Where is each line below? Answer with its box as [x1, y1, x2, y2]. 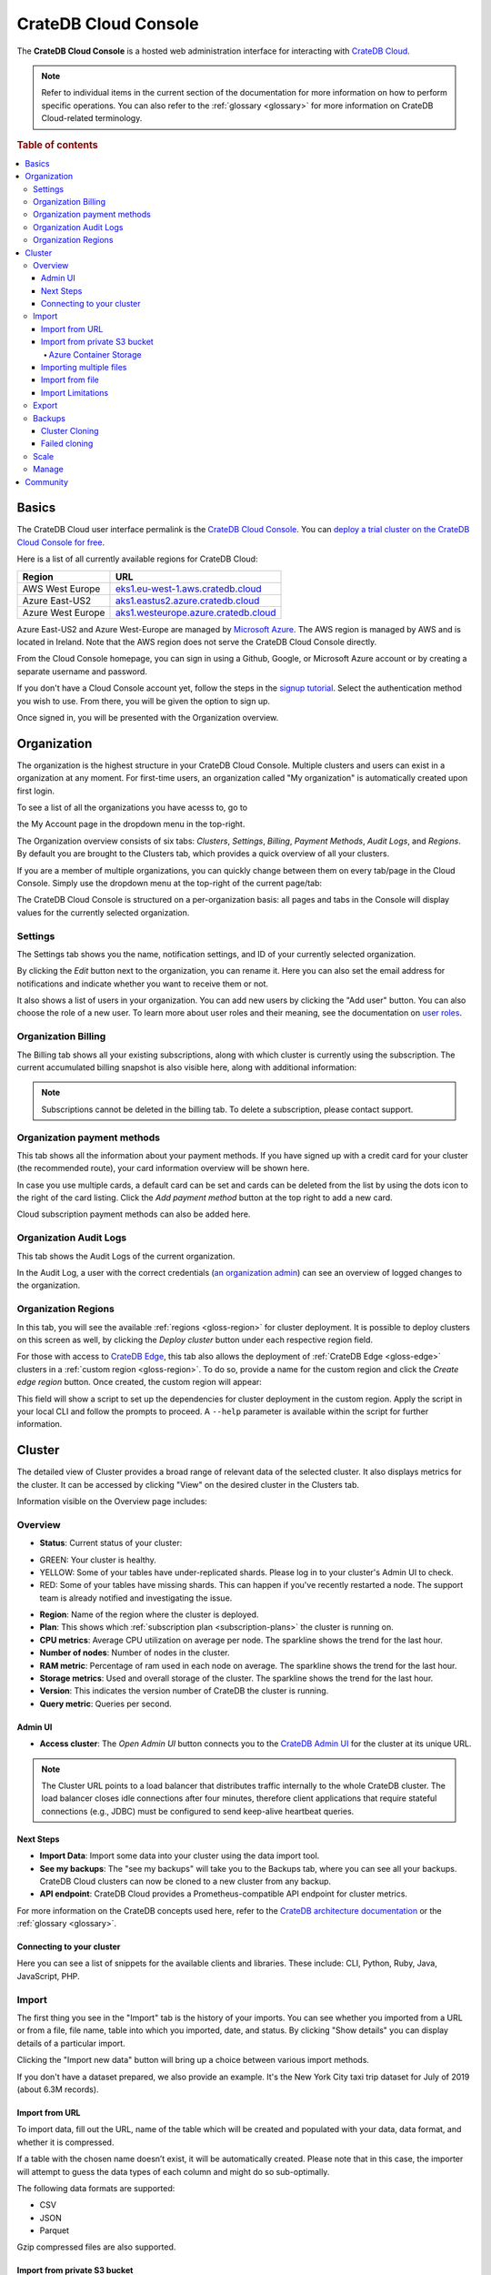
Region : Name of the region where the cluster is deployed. [39, 1609, 259, 1620]
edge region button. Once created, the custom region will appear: [16, 1377, 263, 1388]
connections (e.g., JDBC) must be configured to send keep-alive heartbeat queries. [41, 1805, 355, 1816]
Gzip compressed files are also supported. [16, 2241, 176, 2252]
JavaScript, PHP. [16, 1970, 81, 1981]
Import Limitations [41, 387, 109, 398]
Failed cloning [41, 438, 94, 450]
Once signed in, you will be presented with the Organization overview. [16, 712, 279, 723]
